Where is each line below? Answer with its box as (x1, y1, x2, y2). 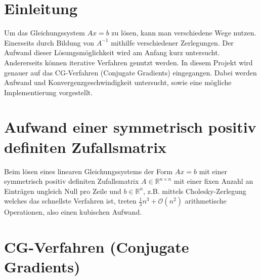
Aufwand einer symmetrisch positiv (4, 116, 256, 137)
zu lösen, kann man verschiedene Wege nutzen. (111, 27, 256, 38)
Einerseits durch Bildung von (4, 37, 94, 48)
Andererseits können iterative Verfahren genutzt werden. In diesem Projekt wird (4, 57, 253, 67)
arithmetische (185, 195, 227, 206)
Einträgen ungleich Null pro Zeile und (4, 185, 121, 196)
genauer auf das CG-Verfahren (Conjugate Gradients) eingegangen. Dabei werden (4, 67, 257, 77)
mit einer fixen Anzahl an (173, 176, 253, 186)
